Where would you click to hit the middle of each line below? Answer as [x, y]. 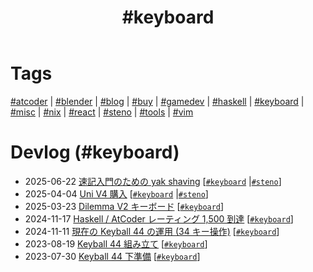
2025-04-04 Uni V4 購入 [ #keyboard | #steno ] [116, 193]
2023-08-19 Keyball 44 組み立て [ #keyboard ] [116, 243]
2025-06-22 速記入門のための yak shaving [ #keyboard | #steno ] [153, 181]
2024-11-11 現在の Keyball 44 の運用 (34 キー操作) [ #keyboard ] [152, 231]
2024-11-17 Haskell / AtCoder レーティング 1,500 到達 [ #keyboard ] [159, 218]
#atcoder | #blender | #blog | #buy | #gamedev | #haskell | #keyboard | [157, 101]
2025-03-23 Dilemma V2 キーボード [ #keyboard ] [124, 206]
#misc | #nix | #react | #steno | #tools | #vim [102, 112]
